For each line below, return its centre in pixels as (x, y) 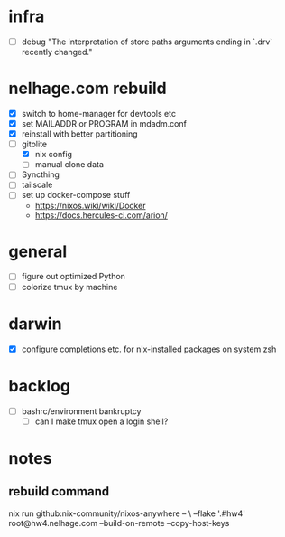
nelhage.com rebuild (88, 89)
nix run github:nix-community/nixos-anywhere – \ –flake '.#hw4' (127, 513)
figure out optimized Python (73, 277)
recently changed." (57, 52)
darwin (35, 324)
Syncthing (41, 174)
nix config (54, 155)
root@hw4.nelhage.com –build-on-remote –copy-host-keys (119, 523)
